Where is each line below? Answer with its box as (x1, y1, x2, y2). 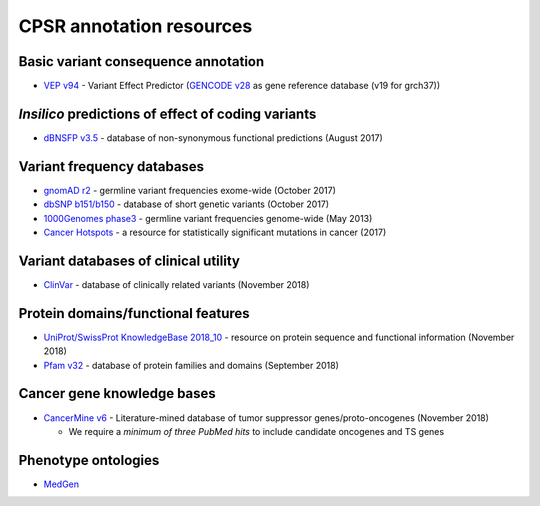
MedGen (43, 478, 80, 490)
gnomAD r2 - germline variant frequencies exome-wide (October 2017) (43, 184, 337, 196)
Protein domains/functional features (18, 305, 250, 322)
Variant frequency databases (18, 158, 205, 175)
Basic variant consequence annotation (18, 53, 265, 70)
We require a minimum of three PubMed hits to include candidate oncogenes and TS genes (68, 425, 445, 437)
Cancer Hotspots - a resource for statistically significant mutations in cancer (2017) (43, 226, 387, 239)
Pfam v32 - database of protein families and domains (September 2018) (43, 359, 340, 371)
